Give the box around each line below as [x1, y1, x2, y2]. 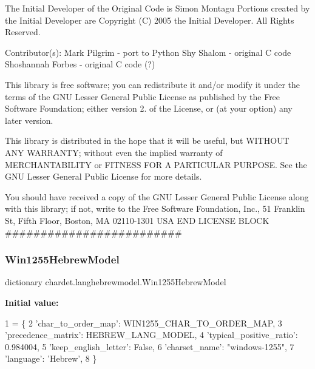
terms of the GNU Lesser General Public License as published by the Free [5, 90, 280, 103]
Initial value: [5, 296, 59, 308]
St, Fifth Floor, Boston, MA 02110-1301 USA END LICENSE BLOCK [5, 214, 269, 226]
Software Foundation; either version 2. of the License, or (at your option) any [5, 102, 293, 115]
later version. [5, 113, 53, 126]
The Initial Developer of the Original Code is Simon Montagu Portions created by [5, 2, 310, 14]
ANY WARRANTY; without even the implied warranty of [5, 146, 223, 158]
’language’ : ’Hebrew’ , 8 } [5, 352, 97, 365]
